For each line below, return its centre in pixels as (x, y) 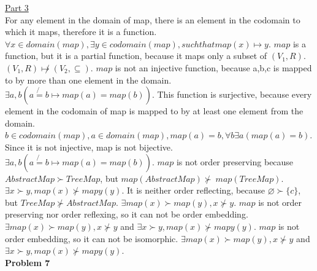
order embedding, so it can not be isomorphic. (92, 238)
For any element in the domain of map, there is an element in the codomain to (153, 19)
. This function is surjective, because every (232, 94)
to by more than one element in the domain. (88, 80)
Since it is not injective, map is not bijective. (89, 147)
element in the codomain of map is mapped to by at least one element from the (154, 111)
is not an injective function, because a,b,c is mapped (213, 67)
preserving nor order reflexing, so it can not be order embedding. (127, 214)
